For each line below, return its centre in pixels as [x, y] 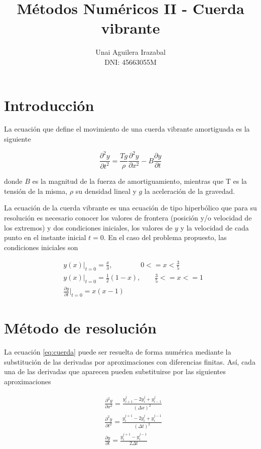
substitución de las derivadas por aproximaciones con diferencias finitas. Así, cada [130, 361]
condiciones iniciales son [41, 247]
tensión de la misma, [36, 191]
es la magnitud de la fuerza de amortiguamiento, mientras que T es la [140, 181]
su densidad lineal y [106, 191]
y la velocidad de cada [215, 227]
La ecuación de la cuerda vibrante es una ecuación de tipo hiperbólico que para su [130, 208]
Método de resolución [80, 328]
